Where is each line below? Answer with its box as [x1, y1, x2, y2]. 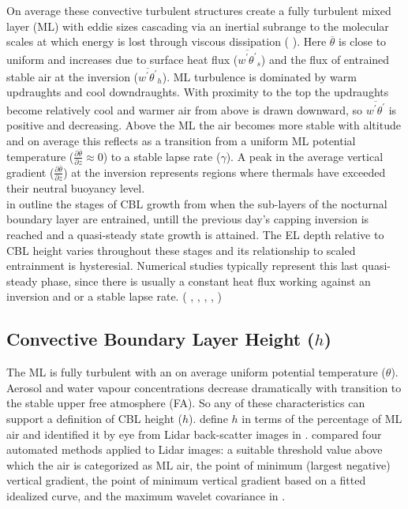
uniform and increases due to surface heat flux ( [6, 51, 238, 67]
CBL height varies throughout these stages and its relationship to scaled [6, 241, 356, 258]
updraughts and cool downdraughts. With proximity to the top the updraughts [6, 84, 389, 100]
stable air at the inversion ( [6, 68, 139, 84]
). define [189, 410, 228, 427]
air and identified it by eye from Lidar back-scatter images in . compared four [6, 425, 382, 442]
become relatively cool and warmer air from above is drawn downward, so [6, 101, 363, 118]
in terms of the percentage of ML [241, 410, 402, 427]
